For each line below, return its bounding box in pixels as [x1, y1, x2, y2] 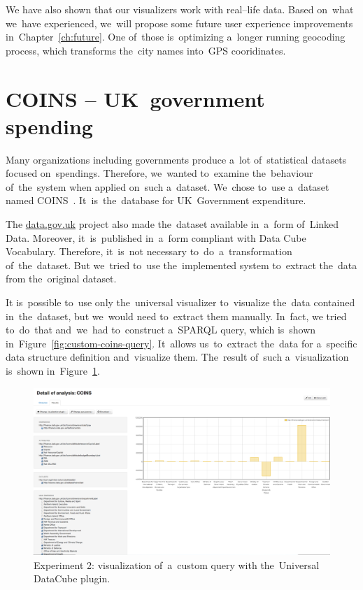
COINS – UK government [6, 84, 265, 113]
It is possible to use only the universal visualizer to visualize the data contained [6, 295, 355, 310]
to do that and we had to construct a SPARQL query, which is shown [6, 322, 316, 337]
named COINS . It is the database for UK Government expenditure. [6, 193, 306, 208]
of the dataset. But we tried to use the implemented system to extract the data [6, 257, 357, 272]
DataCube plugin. [34, 571, 111, 586]
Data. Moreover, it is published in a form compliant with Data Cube [6, 230, 306, 245]
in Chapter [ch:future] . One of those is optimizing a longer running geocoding [6, 29, 346, 44]
